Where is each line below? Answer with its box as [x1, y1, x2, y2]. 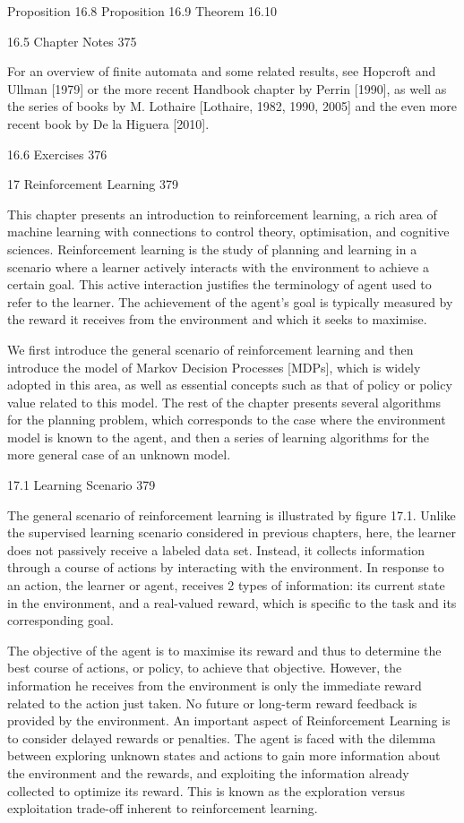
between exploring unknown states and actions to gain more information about [7, 746, 441, 765]
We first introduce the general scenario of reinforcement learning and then [7, 339, 414, 358]
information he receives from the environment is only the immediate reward [7, 676, 422, 694]
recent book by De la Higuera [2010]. [7, 114, 210, 133]
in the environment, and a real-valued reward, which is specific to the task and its [7, 593, 457, 612]
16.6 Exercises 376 [7, 144, 107, 163]
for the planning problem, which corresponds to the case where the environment [7, 410, 446, 429]
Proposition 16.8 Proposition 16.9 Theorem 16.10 [7, 2, 277, 20]
